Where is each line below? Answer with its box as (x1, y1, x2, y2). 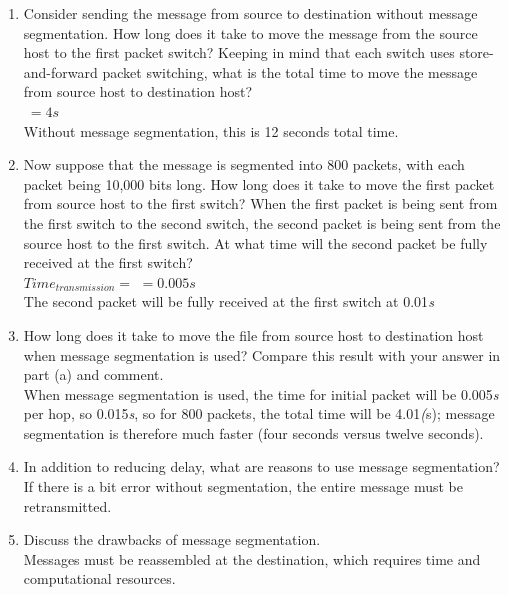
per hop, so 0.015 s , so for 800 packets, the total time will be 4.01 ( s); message (23, 403, 495, 424)
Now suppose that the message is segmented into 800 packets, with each (23, 154, 465, 175)
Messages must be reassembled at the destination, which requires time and (23, 548, 481, 569)
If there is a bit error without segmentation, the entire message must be (23, 476, 463, 497)
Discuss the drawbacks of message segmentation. (23, 529, 321, 550)
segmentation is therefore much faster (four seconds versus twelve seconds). (23, 422, 484, 443)
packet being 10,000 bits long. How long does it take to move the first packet (23, 173, 495, 194)
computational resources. (23, 568, 176, 589)
